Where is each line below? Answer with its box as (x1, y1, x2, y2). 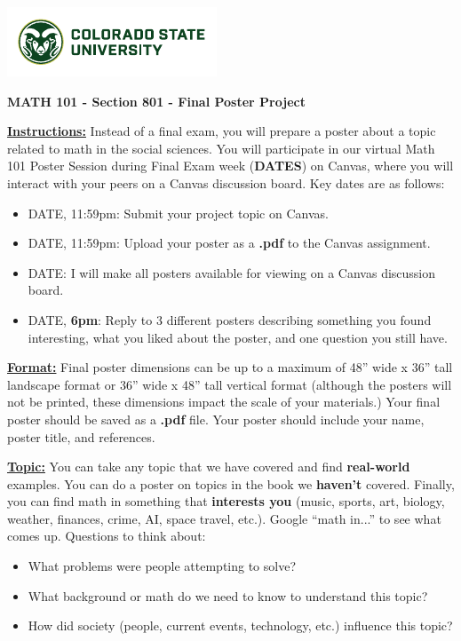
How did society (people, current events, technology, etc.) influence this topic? (28, 616, 453, 635)
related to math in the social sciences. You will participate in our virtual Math (7, 138, 435, 157)
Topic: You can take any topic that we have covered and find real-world (7, 457, 410, 476)
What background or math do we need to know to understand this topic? (28, 586, 428, 605)
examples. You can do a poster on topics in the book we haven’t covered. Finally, (7, 474, 455, 493)
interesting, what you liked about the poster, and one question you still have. (28, 328, 448, 346)
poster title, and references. (7, 427, 155, 446)
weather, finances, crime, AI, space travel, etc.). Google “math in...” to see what (7, 509, 441, 527)
